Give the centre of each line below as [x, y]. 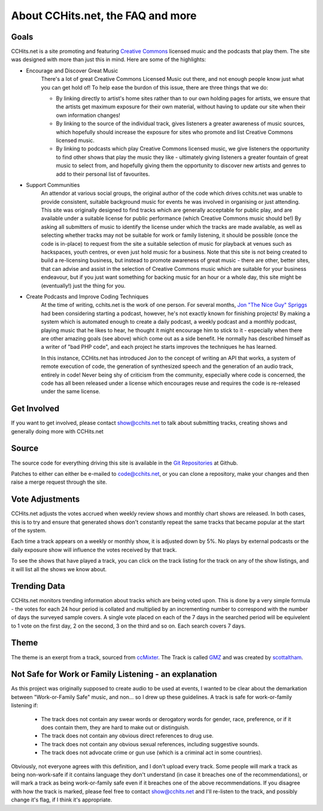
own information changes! [88, 115]
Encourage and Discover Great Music [72, 70]
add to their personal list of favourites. [103, 174]
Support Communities [53, 185]
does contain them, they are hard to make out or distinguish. [115, 727]
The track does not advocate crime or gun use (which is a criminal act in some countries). [152, 753]
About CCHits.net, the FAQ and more [104, 16]
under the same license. [71, 391]
